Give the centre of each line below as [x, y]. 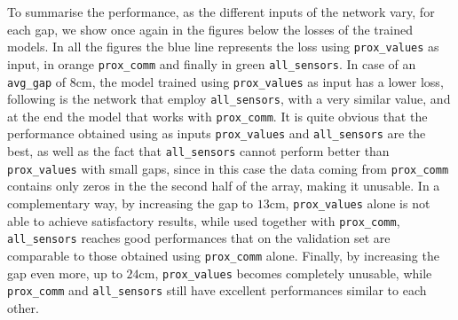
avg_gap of [37, 81]
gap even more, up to [65, 273]
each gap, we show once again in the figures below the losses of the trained [210, 29]
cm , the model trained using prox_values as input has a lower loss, [260, 81]
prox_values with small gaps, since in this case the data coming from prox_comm [228, 168]
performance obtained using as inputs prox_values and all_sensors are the [217, 133]
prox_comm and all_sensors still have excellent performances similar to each [217, 290]
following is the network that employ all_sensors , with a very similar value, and [229, 99]
